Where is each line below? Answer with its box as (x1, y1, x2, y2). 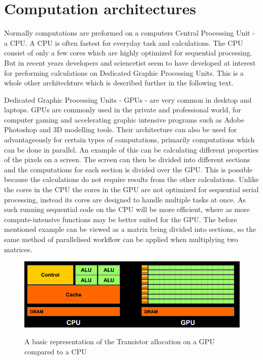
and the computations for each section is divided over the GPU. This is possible (4, 164, 253, 174)
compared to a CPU (24, 346, 87, 356)
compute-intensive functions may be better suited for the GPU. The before (4, 214, 237, 224)
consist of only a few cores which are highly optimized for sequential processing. (4, 47, 252, 58)
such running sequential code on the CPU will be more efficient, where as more (4, 204, 250, 215)
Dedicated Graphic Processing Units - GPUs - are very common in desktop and (4, 94, 252, 105)
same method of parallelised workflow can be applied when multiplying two (4, 234, 238, 244)
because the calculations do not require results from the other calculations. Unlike (4, 174, 259, 185)
